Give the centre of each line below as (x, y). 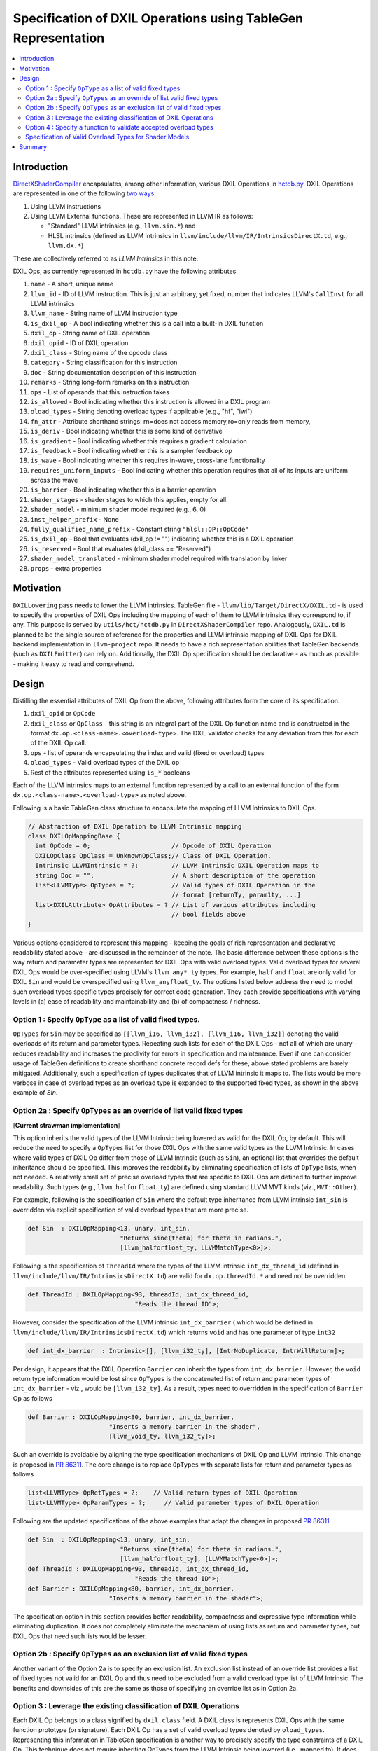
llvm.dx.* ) (66, 246)
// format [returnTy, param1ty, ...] (236, 895)
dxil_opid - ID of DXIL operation (79, 342)
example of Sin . (35, 1093)
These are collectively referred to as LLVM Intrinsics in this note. (106, 258)
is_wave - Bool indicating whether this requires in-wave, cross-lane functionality (148, 461)
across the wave (54, 480)
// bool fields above (209, 915)
